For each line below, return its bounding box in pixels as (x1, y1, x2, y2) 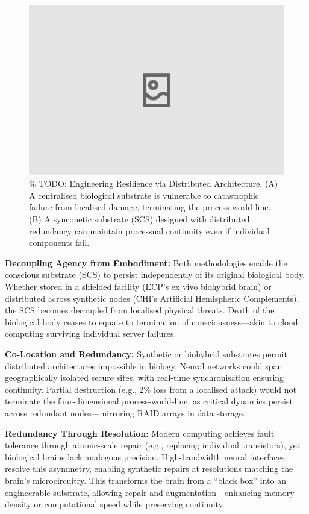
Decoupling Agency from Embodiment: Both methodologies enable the (5, 256, 287, 269)
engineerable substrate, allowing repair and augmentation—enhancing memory (5, 486, 295, 498)
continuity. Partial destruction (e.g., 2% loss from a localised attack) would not (5, 383, 297, 395)
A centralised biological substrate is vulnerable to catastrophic (29, 189, 260, 201)
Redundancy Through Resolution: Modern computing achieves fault (5, 427, 275, 439)
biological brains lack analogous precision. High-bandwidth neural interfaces (5, 450, 285, 463)
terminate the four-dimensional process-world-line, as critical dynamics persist (5, 395, 293, 407)
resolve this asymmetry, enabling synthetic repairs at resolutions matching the (5, 462, 293, 475)
